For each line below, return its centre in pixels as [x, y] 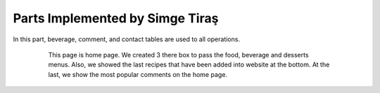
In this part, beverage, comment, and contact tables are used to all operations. [127, 39]
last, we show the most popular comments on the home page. [138, 74]
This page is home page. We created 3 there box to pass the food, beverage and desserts [178, 55]
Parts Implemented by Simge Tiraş [116, 18]
